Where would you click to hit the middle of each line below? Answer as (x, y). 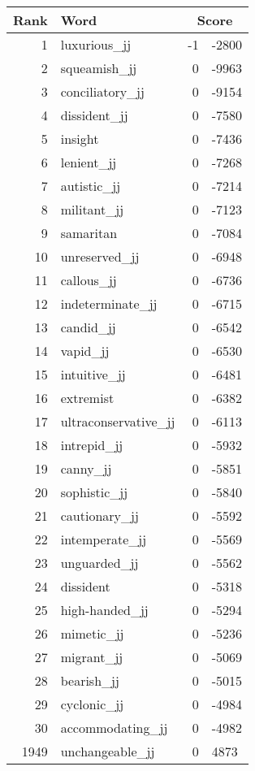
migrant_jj (92, 657)
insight (80, 139)
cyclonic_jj (92, 704)
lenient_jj (89, 162)
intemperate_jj (104, 539)
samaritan (89, 233)
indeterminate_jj (109, 303)
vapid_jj (85, 351)
